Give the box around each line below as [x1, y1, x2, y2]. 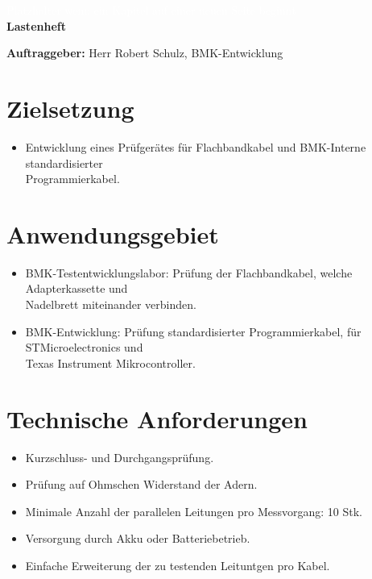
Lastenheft [6, 17, 66, 34]
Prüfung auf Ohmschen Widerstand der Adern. [25, 476, 258, 493]
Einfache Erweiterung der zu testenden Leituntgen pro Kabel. [25, 556, 330, 573]
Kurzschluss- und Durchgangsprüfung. [25, 448, 214, 465]
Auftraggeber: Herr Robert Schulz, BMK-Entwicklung [6, 44, 283, 61]
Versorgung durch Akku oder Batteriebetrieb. [25, 530, 250, 547]
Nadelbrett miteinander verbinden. [25, 296, 196, 312]
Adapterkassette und [25, 280, 128, 297]
